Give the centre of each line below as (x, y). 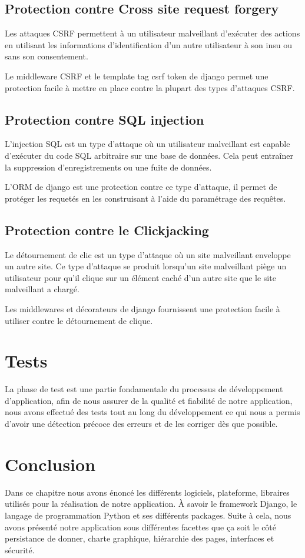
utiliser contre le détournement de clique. (79, 320)
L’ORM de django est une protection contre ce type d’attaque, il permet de (141, 187)
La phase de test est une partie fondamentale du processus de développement (144, 389)
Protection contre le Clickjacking (107, 230)
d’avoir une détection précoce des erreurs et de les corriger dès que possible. (141, 424)
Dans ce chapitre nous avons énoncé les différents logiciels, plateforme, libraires (147, 492)
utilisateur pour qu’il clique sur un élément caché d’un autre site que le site (140, 277)
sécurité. (20, 549)
